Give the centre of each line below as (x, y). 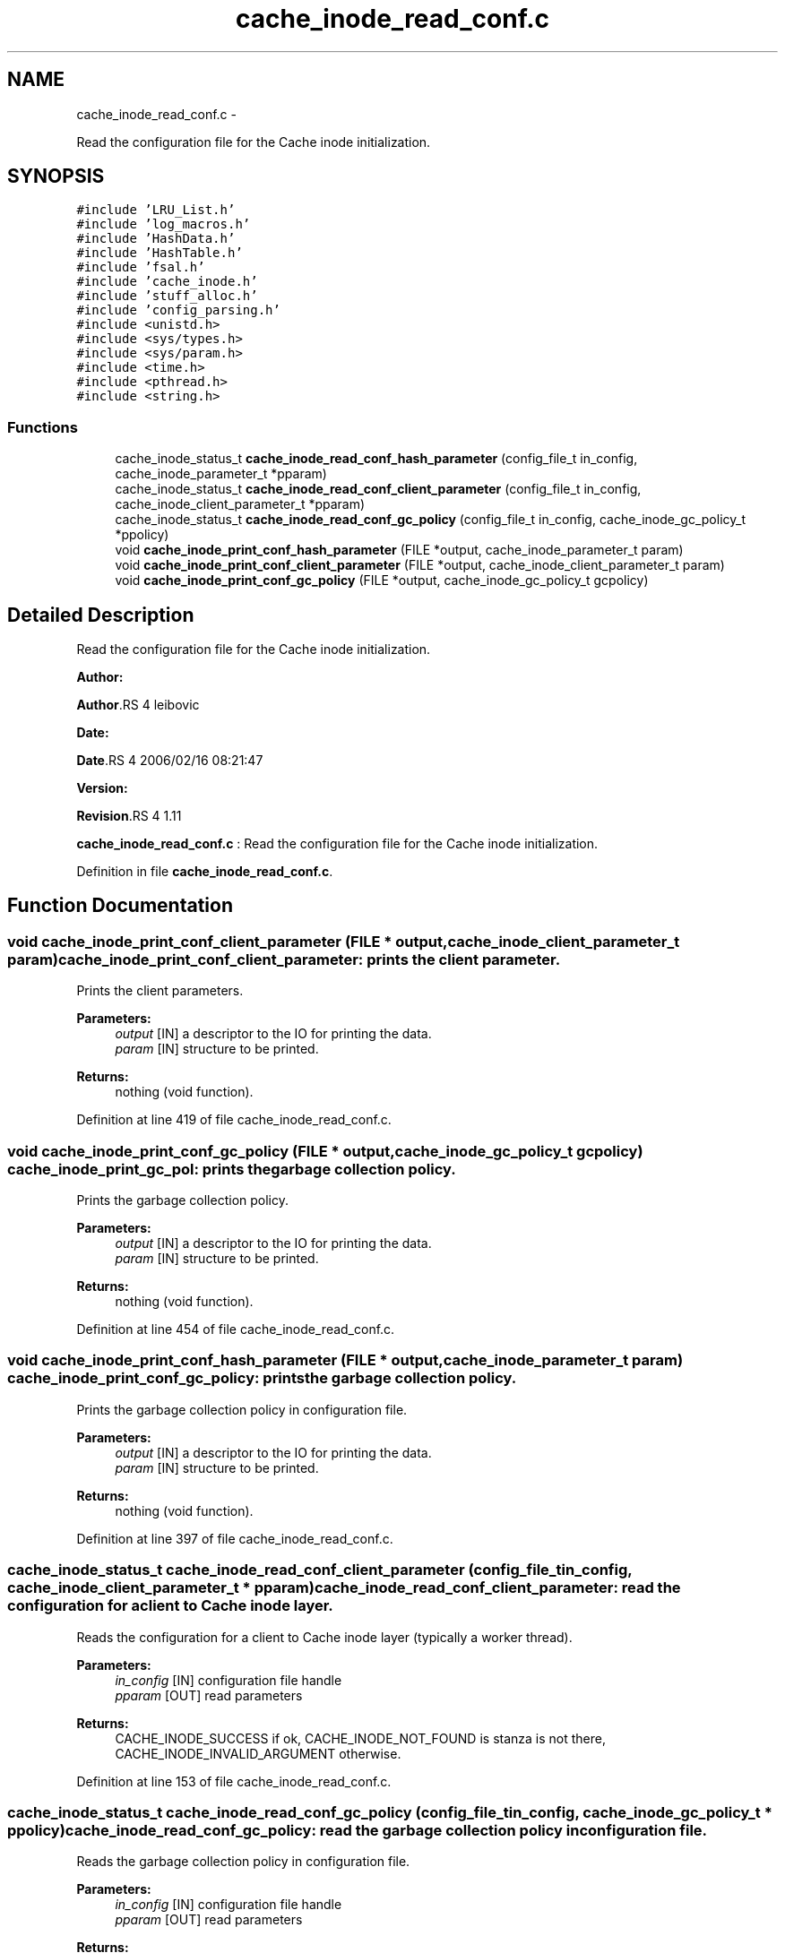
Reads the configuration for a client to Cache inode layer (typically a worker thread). (324, 1637)
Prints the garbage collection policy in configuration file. (242, 1409)
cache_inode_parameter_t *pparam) (221, 474)
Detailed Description (101, 615)
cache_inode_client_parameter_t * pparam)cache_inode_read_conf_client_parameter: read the (344, 1588)
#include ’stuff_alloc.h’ (167, 296)
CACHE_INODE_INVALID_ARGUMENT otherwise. (258, 1753)
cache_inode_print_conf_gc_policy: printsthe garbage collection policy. (262, 1378)
